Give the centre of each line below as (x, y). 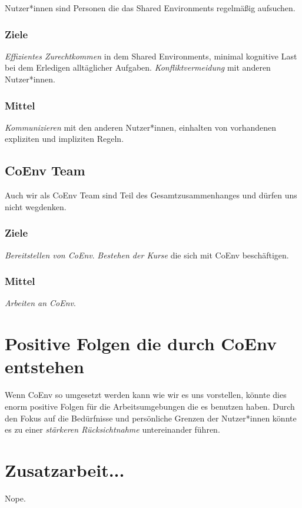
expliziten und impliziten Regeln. (64, 139)
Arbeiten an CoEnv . (40, 303)
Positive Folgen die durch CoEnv (141, 343)
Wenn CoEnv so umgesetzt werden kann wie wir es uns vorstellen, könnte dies (146, 395)
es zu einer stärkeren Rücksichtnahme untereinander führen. (112, 429)
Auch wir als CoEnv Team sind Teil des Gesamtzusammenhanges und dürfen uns (151, 195)
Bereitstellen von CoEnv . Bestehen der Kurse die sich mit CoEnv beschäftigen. (147, 255)
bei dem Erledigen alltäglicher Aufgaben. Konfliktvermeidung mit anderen (138, 67)
